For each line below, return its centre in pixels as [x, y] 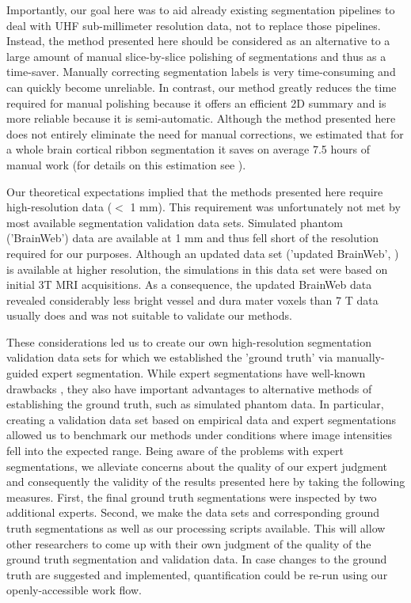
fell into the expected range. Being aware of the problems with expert [175, 451]
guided [23, 373]
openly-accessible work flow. [74, 590]
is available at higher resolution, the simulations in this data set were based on [197, 269]
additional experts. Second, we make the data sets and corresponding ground [193, 512]
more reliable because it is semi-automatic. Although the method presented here [201, 118]
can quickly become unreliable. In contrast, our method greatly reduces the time [202, 87]
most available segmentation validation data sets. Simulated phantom [175, 222]
